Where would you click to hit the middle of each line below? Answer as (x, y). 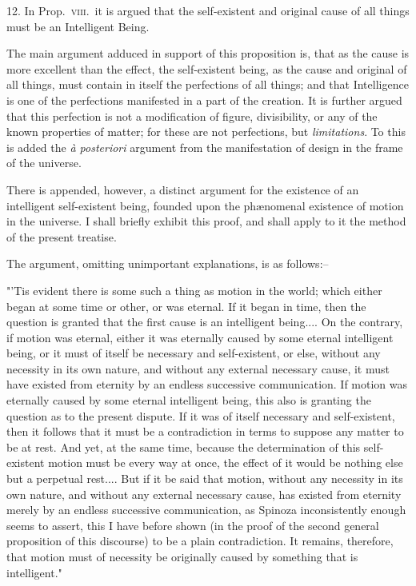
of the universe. (44, 163)
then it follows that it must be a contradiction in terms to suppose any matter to (205, 431)
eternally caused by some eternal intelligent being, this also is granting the (189, 400)
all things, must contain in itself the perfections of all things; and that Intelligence (208, 84)
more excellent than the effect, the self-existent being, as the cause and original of (207, 68)
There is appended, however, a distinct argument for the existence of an (183, 189)
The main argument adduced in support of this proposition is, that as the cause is (208, 53)
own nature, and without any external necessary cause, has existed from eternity (204, 494)
